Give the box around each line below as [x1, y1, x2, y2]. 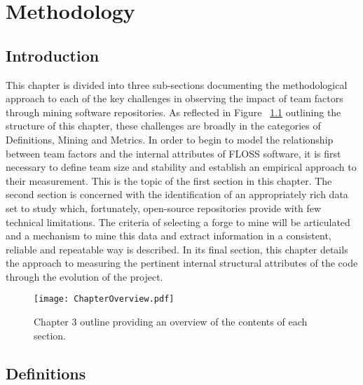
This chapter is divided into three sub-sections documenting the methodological [6, 77, 348, 92]
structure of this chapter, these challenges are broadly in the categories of [6, 118, 321, 133]
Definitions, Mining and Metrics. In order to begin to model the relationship [6, 132, 334, 146]
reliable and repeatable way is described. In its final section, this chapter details [6, 241, 348, 256]
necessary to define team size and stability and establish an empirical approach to [6, 160, 357, 174]
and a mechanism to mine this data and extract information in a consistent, [6, 228, 331, 243]
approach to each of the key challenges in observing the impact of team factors [6, 91, 343, 106]
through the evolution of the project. [6, 269, 163, 283]
